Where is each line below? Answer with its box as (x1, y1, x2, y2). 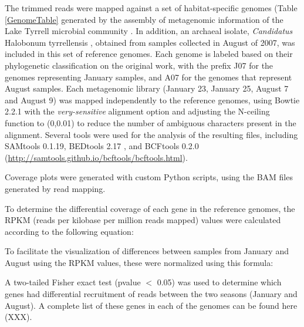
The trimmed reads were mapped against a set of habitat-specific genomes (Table (5, 2, 298, 14)
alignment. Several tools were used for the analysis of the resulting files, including (5, 128, 298, 140)
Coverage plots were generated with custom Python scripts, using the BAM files (5, 171, 293, 183)
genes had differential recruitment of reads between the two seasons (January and (5, 288, 298, 300)
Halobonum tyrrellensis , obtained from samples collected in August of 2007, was (5, 36, 295, 48)
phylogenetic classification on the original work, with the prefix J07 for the (5, 59, 273, 71)
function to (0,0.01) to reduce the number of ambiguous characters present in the (5, 116, 296, 129)
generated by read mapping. (5, 182, 106, 194)
